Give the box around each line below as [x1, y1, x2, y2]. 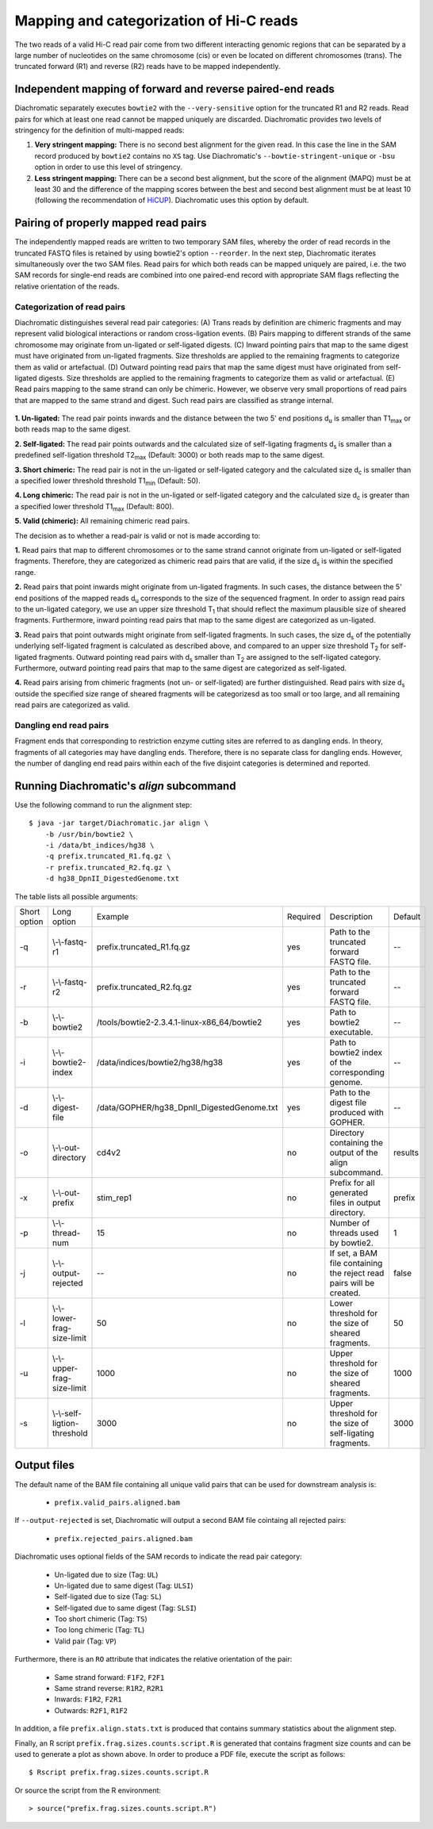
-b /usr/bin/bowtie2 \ [44, 830, 134, 838]
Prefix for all [329, 1178, 375, 1189]
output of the [329, 1147, 378, 1158]
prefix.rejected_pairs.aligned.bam [54, 1534, 194, 1543]
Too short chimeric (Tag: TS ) [54, 1614, 148, 1624]
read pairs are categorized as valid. [14, 700, 131, 710]
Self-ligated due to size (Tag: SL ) [54, 1592, 162, 1601]
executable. [329, 1027, 374, 1038]
